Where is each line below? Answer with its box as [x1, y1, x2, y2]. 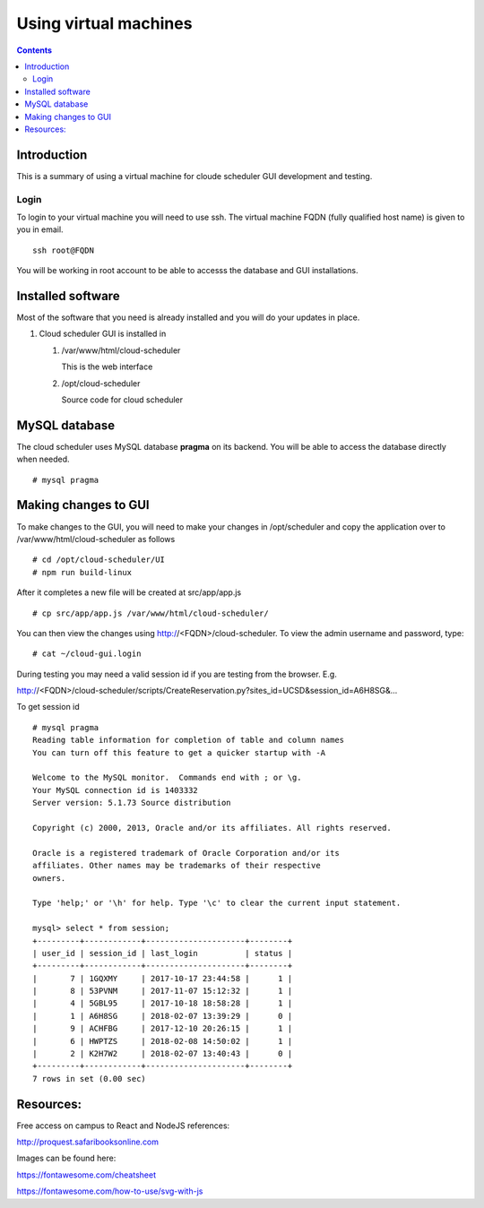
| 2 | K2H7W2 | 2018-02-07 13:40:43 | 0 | [32, 1048, 293, 1059]
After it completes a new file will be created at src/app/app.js [16, 587, 242, 598]
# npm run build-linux [32, 567, 133, 577]
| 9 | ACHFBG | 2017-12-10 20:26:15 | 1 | [32, 1023, 293, 1034]
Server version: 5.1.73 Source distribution [32, 798, 232, 808]
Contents [16, 45, 53, 56]
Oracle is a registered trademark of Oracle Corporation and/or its [32, 848, 340, 858]
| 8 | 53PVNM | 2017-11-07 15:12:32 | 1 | [32, 986, 293, 997]
